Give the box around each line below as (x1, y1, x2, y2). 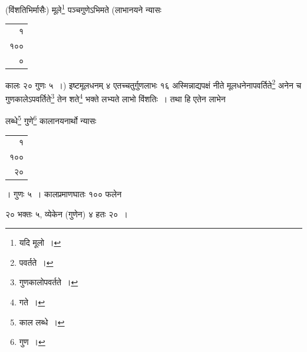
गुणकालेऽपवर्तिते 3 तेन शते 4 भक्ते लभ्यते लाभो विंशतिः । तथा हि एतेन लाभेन (5, 91, 226, 105)
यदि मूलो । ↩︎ (19, 236, 61, 249)
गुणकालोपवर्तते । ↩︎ (19, 276, 78, 288)
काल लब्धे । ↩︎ (19, 315, 65, 328)
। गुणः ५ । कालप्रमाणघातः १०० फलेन (5, 188, 122, 200)
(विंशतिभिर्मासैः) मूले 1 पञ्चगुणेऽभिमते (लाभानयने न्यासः (5, 2, 161, 15)
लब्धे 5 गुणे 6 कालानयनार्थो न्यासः (5, 113, 97, 126)
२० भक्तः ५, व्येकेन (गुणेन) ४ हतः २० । (5, 207, 128, 220)
